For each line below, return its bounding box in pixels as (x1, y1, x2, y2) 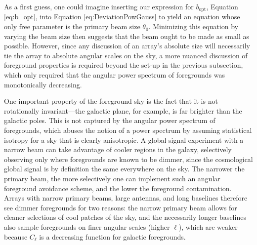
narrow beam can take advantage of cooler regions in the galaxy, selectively (4, 144, 232, 155)
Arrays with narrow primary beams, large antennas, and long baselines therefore (4, 193, 248, 203)
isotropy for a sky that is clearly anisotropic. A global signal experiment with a (4, 134, 244, 145)
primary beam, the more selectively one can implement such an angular (4, 173, 220, 183)
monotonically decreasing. (4, 79, 82, 89)
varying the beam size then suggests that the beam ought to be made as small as (4, 31, 249, 41)
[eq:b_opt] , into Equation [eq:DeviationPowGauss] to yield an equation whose (4, 11, 240, 22)
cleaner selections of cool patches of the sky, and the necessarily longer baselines (4, 212, 246, 222)
